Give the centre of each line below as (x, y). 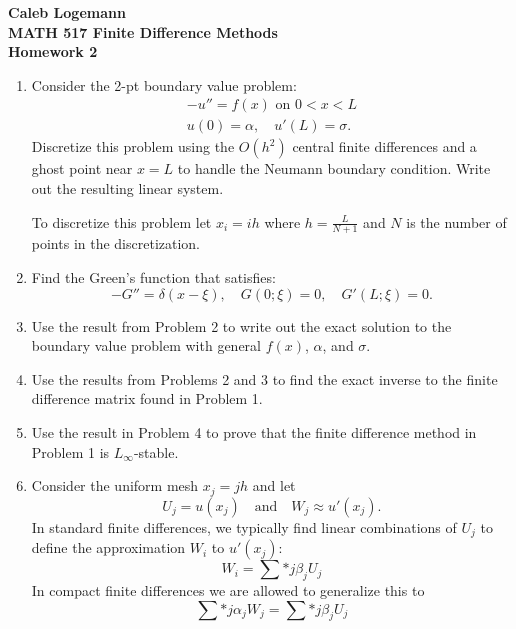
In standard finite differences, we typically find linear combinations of (244, 526)
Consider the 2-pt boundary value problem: (164, 84)
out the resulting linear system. (127, 188)
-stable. (156, 451)
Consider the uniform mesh (115, 485)
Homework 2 (53, 51)
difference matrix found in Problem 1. (147, 398)
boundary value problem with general (146, 345)
